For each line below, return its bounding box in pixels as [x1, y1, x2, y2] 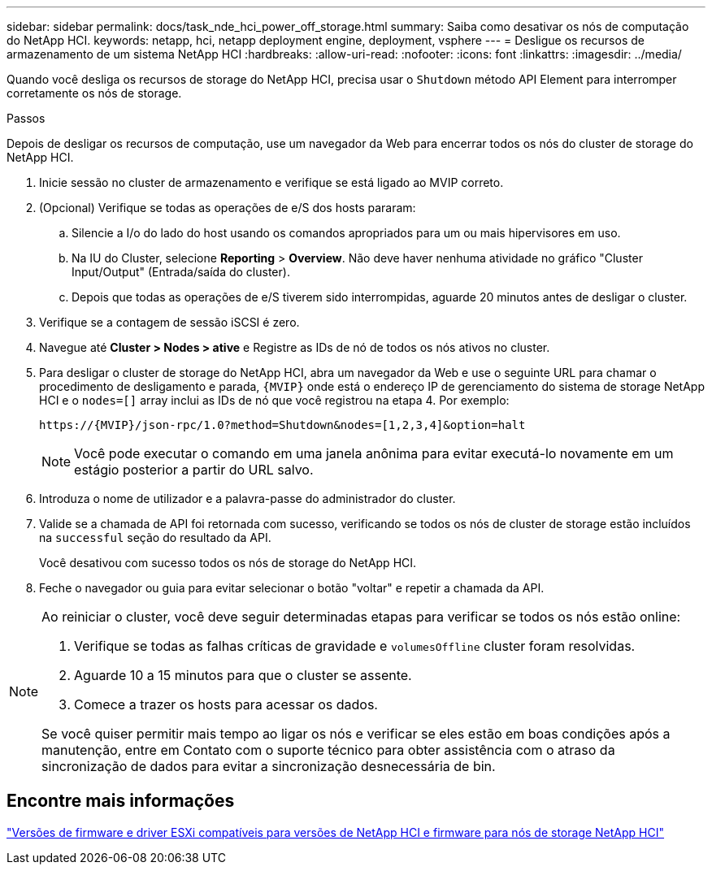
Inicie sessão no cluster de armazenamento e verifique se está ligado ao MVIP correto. [39, 175, 504, 189]
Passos [7, 111, 46, 125]
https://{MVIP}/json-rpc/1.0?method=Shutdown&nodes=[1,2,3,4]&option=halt [39, 418, 526, 431]
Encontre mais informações [7, 791, 235, 812]
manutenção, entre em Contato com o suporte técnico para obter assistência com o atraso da [41, 742, 615, 758]
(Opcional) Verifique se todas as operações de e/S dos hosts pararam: [39, 201, 416, 214]
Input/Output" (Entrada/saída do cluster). [72, 265, 290, 279]
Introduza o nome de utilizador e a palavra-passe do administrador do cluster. [39, 492, 456, 505]
